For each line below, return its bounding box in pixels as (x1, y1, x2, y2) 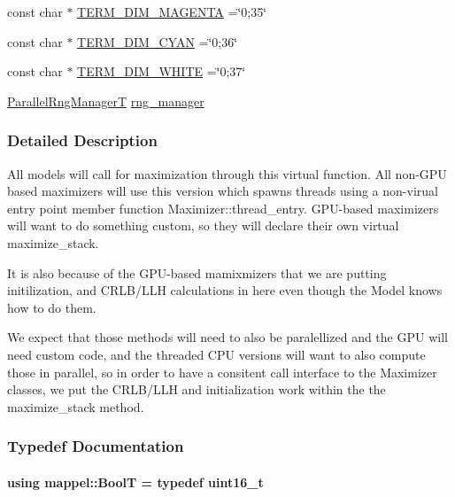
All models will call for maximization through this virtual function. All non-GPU (7, 164, 447, 182)
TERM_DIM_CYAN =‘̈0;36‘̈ (77, 32, 238, 50)
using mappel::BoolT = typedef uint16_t (7, 472, 264, 491)
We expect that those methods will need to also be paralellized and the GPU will (7, 328, 448, 346)
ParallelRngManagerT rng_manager (7, 91, 204, 110)
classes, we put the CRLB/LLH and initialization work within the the (7, 380, 386, 399)
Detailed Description (7, 129, 158, 151)
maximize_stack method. (7, 397, 144, 415)
